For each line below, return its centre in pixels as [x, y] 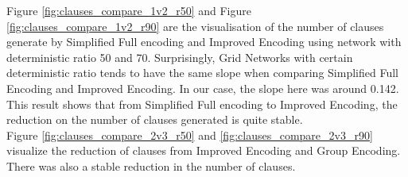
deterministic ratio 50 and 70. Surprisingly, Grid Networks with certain [180, 57]
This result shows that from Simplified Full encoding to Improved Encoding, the [202, 104]
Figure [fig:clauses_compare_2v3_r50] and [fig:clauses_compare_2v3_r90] [190, 135]
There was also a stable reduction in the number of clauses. [151, 165]
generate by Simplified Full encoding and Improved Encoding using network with [204, 42]
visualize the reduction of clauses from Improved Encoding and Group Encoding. [204, 150]
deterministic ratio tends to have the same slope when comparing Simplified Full [202, 73]
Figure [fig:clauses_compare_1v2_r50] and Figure [129, 10]
